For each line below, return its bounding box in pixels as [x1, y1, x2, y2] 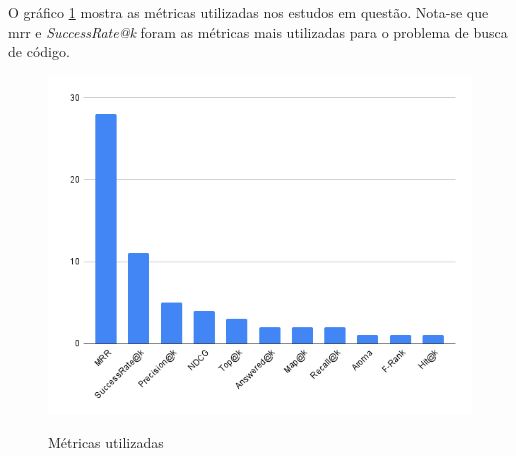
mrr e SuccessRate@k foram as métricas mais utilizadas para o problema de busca [8, 21, 508, 42]
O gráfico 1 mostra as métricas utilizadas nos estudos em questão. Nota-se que [8, 2, 489, 22]
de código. [8, 41, 70, 62]
